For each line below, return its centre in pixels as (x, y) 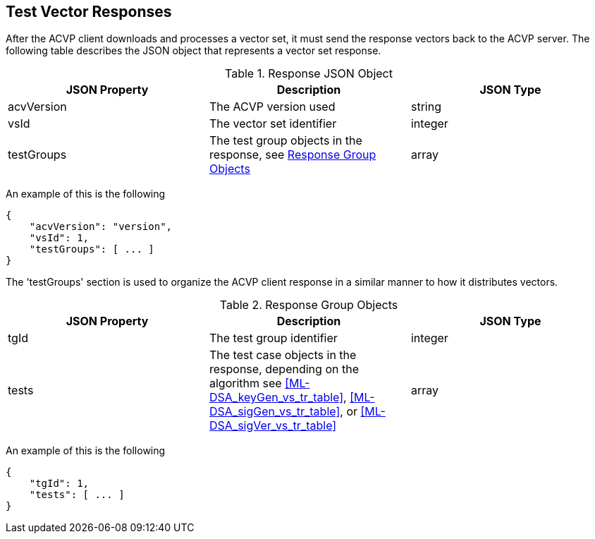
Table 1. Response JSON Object (308, 74)
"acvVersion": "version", (101, 227)
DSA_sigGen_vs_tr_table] (275, 412)
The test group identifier (273, 338)
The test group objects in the (286, 141)
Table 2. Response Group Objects (309, 305)
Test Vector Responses (89, 12)
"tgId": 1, (59, 484)
